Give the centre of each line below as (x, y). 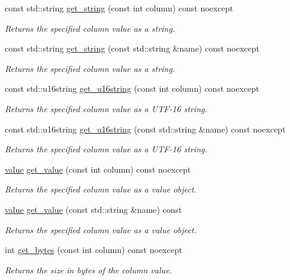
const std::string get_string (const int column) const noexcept (119, 8)
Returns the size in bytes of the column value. (88, 270)
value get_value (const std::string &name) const (93, 209)
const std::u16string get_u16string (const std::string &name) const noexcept (145, 129)
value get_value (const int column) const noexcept (98, 169)
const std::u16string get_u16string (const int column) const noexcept (132, 88)
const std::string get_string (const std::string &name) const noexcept (132, 48)
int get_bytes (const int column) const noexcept (94, 250)
